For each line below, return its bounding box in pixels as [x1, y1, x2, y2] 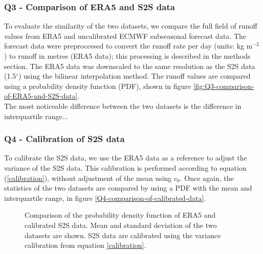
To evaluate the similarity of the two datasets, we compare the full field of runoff [4, 20, 257, 31]
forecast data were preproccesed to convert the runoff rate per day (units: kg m [4, 40, 253, 51]
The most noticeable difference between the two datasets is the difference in [4, 100, 242, 111]
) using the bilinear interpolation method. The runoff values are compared [18, 71, 251, 81]
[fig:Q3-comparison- [193, 80, 254, 91]
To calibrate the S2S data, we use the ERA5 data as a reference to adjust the [4, 152, 247, 163]
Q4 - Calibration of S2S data [4, 132, 125, 145]
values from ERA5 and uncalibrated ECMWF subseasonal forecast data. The [4, 30, 247, 41]
